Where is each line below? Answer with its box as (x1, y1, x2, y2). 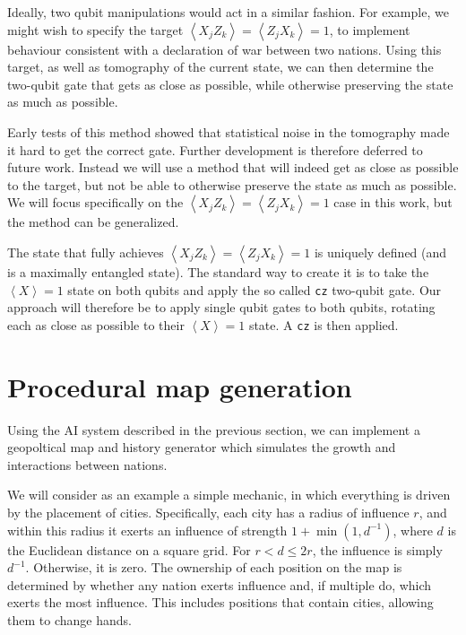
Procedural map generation (7, 368, 352, 404)
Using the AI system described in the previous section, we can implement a (7, 420, 420, 439)
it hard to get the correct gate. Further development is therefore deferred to (7, 140, 423, 159)
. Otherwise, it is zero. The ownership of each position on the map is (25, 558, 402, 577)
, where (393, 520, 433, 539)
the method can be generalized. (7, 213, 179, 231)
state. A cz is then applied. (248, 315, 399, 334)
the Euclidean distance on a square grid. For (7, 540, 251, 559)
